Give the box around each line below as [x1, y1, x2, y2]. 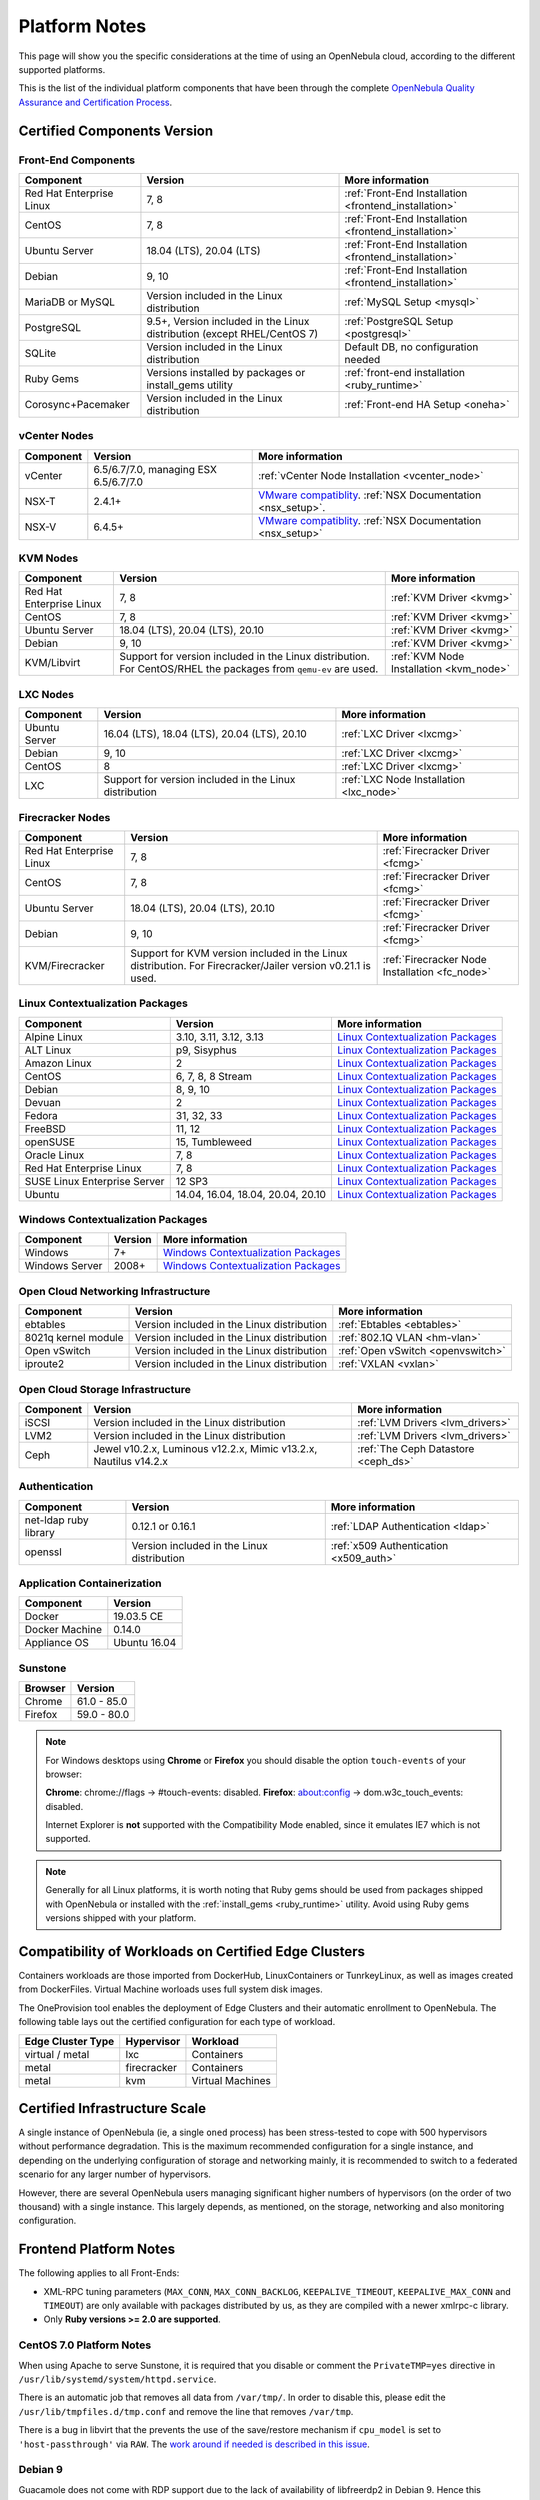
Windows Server [24, 1259, 103, 1273]
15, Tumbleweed [175, 1135, 252, 1149]
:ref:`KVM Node [390, 650, 465, 664]
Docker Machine [24, 1623, 102, 1637]
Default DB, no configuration [344, 340, 479, 354]
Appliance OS [24, 1636, 90, 1650]
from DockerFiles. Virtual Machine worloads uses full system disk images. [18, 1983, 324, 1995]
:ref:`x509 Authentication [330, 1538, 449, 1552]
